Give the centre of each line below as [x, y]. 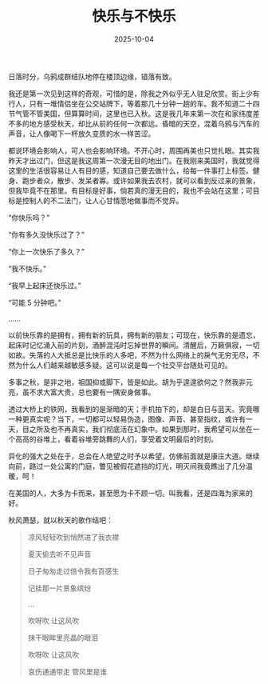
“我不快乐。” [27, 268]
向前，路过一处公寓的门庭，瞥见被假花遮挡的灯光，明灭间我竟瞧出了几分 [127, 466]
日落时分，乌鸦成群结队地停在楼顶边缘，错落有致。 [92, 76]
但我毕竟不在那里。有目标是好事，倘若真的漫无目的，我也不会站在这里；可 [130, 190]
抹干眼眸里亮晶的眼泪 [63, 638]
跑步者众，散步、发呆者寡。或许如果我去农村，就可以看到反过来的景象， [141, 180]
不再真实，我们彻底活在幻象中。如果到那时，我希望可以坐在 [155, 429]
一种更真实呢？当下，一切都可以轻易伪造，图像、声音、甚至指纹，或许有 [127, 419]
